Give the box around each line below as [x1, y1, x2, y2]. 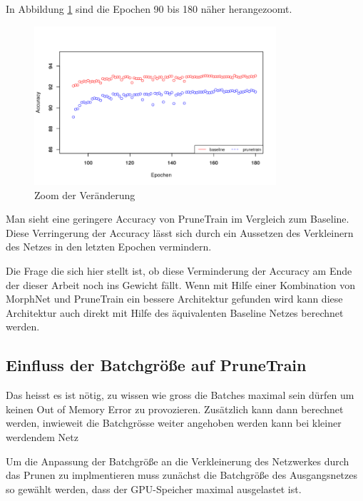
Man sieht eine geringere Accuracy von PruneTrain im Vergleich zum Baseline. [6, 211, 349, 226]
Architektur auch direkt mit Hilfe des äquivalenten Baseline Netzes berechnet [6, 305, 344, 320]
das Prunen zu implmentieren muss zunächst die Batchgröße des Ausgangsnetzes [6, 467, 358, 482]
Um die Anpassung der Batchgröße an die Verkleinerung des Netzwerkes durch [6, 453, 349, 468]
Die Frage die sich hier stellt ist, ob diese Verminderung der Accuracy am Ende [6, 263, 352, 278]
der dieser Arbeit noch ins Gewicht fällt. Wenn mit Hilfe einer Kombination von [6, 277, 356, 292]
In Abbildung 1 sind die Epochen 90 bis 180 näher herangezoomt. [6, 1, 292, 16]
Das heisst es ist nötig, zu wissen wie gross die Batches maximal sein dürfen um [6, 388, 354, 403]
